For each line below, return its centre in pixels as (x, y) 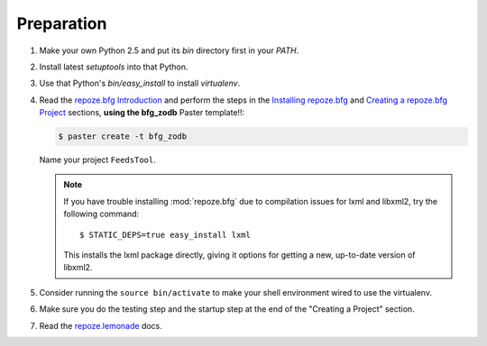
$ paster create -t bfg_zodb (123, 137)
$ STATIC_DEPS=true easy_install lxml (165, 235)
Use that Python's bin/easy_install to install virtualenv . (140, 83)
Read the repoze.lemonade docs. (101, 325)
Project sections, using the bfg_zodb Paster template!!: (142, 113)
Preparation (62, 23)
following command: (101, 214)
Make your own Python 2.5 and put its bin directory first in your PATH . (169, 50)
